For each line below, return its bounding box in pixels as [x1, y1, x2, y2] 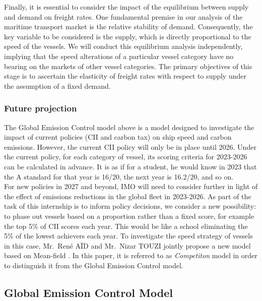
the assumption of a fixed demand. [4, 80, 111, 91]
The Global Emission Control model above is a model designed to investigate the [4, 122, 254, 132]
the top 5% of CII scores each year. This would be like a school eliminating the [4, 220, 248, 231]
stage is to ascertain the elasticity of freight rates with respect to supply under [4, 71, 246, 81]
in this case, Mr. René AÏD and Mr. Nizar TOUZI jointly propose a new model [4, 240, 251, 251]
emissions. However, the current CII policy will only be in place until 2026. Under [4, 141, 256, 152]
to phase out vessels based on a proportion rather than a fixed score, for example [4, 210, 254, 221]
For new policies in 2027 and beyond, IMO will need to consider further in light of [4, 181, 258, 192]
